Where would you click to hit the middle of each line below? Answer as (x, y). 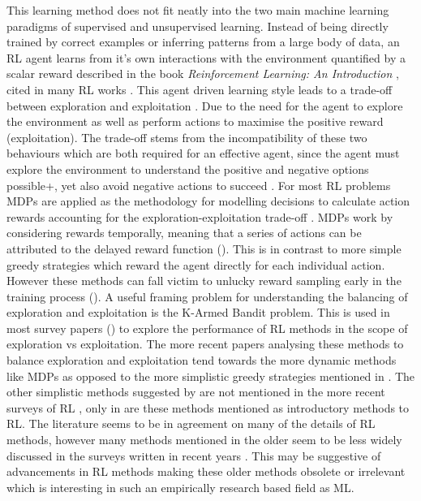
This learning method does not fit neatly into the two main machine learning (198, 10)
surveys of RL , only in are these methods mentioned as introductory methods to (208, 407)
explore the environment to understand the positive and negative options (188, 168)
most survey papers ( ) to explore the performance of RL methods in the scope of (207, 328)
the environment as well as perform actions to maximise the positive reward (195, 121)
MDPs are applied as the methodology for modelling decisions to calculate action (208, 201)
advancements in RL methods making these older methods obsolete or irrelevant (206, 471)
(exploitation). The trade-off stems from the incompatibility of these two (187, 137)
